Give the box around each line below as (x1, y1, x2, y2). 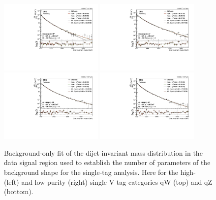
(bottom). (4, 186, 33, 197)
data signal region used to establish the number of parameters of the (4, 157, 211, 167)
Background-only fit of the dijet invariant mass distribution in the (4, 147, 203, 158)
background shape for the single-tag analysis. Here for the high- (4, 167, 196, 177)
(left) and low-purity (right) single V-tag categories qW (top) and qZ (4, 176, 213, 187)
